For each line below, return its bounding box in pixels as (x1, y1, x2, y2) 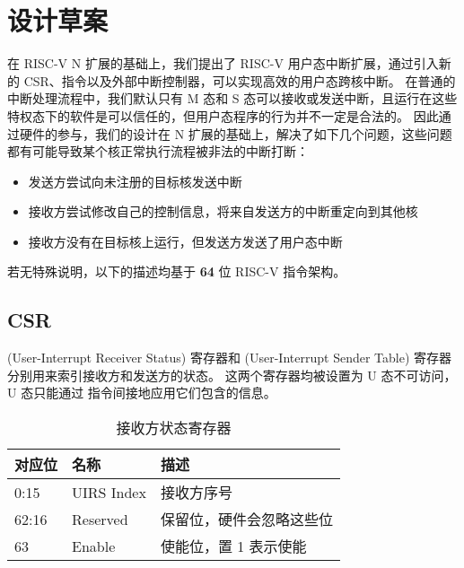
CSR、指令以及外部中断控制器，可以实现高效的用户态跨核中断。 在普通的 (23, 71, 456, 90)
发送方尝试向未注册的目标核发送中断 (28, 171, 242, 190)
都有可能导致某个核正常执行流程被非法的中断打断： (7, 142, 309, 161)
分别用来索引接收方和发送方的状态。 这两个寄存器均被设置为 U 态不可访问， (7, 365, 457, 384)
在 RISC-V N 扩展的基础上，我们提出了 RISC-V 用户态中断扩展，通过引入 (7, 54, 439, 73)
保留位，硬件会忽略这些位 (160, 509, 333, 530)
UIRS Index (72, 481, 146, 502)
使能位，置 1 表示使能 (160, 536, 307, 557)
